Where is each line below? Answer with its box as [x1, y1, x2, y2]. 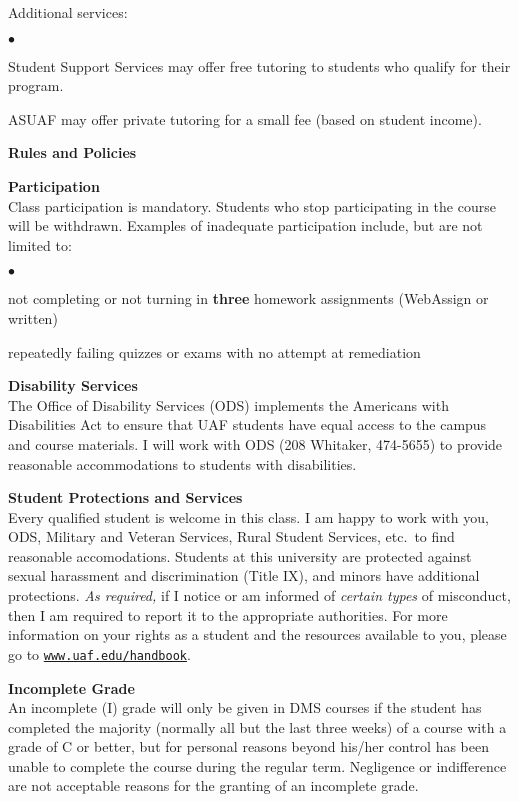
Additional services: [8, 2, 128, 22]
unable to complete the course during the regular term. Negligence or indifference [8, 755, 507, 776]
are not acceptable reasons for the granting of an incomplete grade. [8, 775, 419, 796]
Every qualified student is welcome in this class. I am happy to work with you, [8, 506, 489, 527]
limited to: [8, 234, 72, 255]
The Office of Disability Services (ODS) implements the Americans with [8, 394, 449, 415]
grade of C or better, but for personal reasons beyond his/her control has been [8, 736, 489, 757]
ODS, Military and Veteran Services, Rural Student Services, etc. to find [8, 526, 455, 547]
